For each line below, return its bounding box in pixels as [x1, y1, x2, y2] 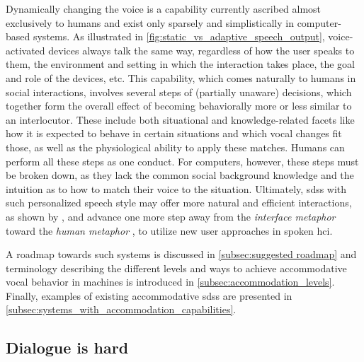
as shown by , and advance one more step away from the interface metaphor [6, 209, 336, 223]
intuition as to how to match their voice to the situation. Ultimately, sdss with [6, 181, 347, 196]
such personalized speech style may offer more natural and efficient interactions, [6, 195, 352, 210]
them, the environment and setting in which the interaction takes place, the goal [6, 57, 355, 71]
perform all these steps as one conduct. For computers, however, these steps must [6, 153, 359, 168]
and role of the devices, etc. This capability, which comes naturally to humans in [6, 70, 356, 85]
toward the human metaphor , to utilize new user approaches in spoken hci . [6, 223, 333, 238]
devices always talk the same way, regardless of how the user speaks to [48, 42, 355, 57]
